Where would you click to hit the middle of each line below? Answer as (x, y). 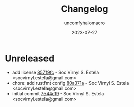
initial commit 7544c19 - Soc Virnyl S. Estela (58, 93)
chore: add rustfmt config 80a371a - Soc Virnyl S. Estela (71, 83)
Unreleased (30, 58)
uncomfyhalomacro (84, 23)
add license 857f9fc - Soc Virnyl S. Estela (55, 72)
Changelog (84, 9)
